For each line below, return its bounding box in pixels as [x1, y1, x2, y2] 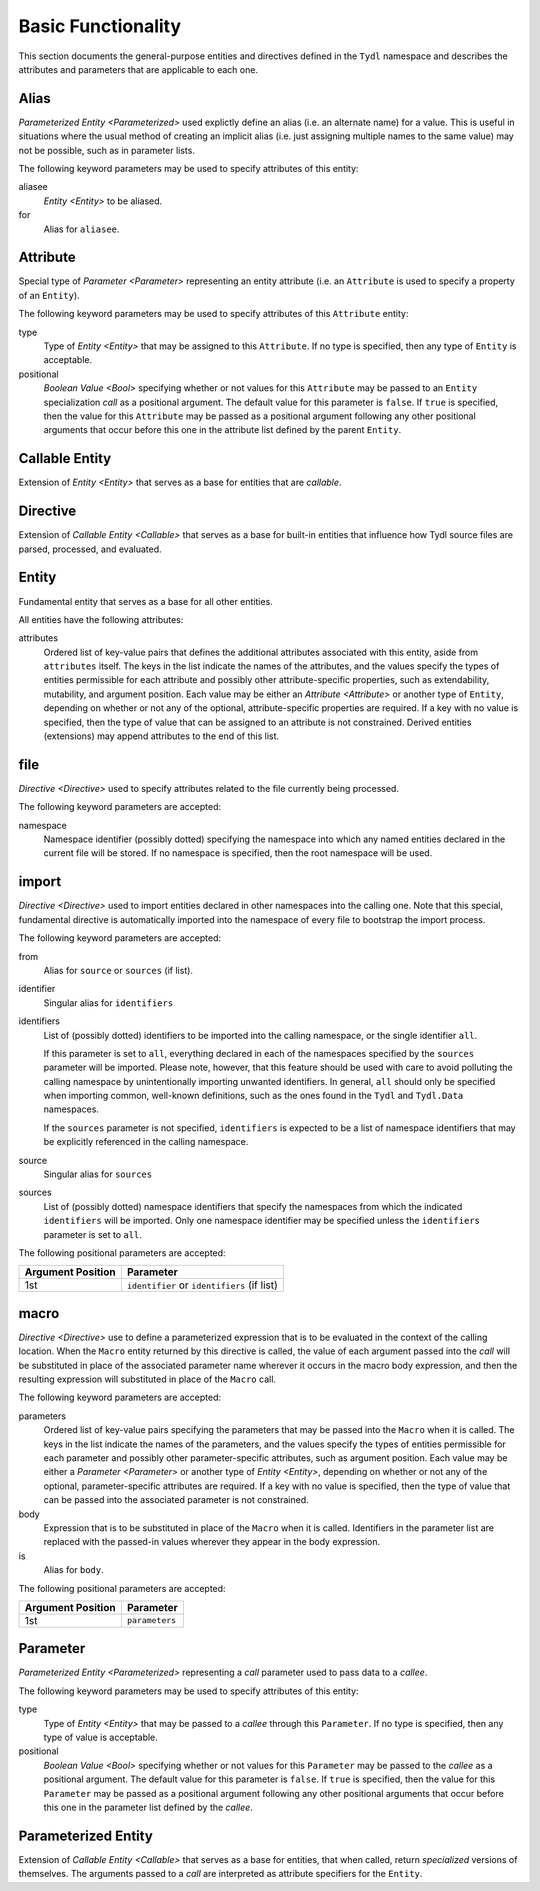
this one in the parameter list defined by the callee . [43, 1801, 254, 1813]
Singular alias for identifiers [43, 996, 174, 1009]
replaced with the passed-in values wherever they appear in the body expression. [43, 1536, 381, 1548]
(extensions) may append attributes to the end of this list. [43, 730, 280, 742]
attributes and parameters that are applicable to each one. [18, 63, 259, 75]
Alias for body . [43, 1564, 104, 1576]
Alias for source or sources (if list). [43, 964, 194, 976]
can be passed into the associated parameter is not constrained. [43, 1494, 309, 1506]
